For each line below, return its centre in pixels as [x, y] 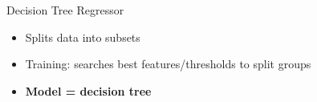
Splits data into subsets [83, 37]
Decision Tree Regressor [65, 10]
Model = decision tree [88, 90]
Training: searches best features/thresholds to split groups [168, 64]
